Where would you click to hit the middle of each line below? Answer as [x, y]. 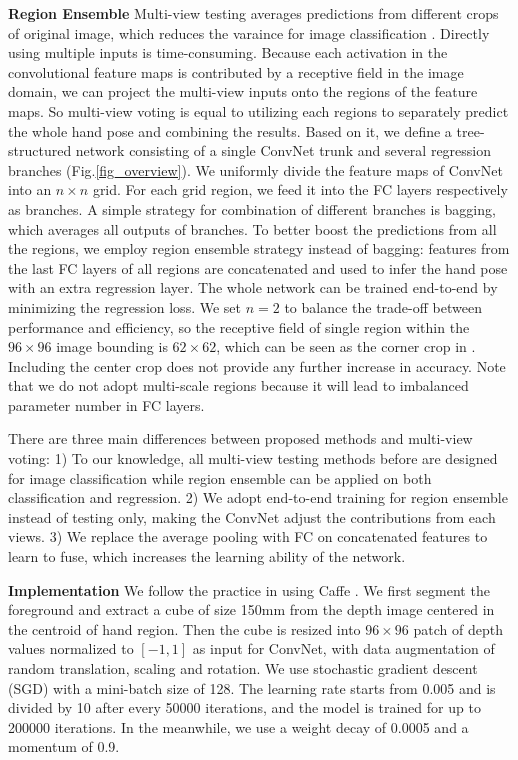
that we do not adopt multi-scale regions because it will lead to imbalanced [238, 385]
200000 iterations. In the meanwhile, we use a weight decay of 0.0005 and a [238, 726]
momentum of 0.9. [64, 746]
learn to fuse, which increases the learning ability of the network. [207, 556]
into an [30, 189]
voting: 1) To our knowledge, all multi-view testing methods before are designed [253, 458]
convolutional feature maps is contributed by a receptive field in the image [236, 71]
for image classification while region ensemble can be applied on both [220, 477]
